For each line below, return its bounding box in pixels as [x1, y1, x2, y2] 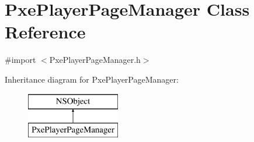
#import [5, 54, 36, 66]
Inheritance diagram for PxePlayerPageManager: [5, 73, 179, 85]
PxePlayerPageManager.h [49, 54, 141, 66]
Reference [5, 20, 86, 44]
